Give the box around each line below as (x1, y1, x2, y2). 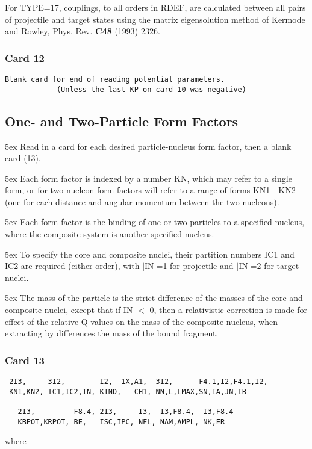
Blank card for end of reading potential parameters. (5, 75, 225, 84)
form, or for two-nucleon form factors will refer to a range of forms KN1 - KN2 (5, 184, 296, 196)
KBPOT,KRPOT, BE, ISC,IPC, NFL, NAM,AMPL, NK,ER (17, 417, 225, 426)
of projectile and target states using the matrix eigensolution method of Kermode (5, 13, 305, 25)
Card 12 (5, 50, 45, 65)
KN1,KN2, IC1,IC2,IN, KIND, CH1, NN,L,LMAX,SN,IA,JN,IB (9, 387, 246, 396)
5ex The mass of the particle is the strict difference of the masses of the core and (5, 291, 303, 304)
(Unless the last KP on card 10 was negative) (56, 85, 246, 94)
